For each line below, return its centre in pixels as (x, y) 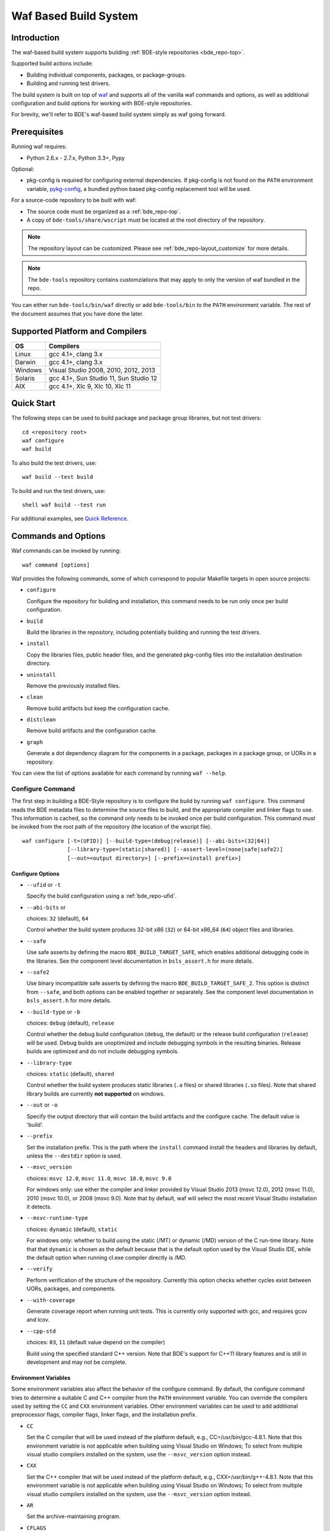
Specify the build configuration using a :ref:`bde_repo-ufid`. (102, 896)
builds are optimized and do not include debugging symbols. (103, 1051)
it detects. (39, 1207)
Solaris (25, 378)
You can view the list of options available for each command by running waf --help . (119, 773)
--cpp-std (41, 1331)
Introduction (35, 38)
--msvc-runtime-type (57, 1218)
